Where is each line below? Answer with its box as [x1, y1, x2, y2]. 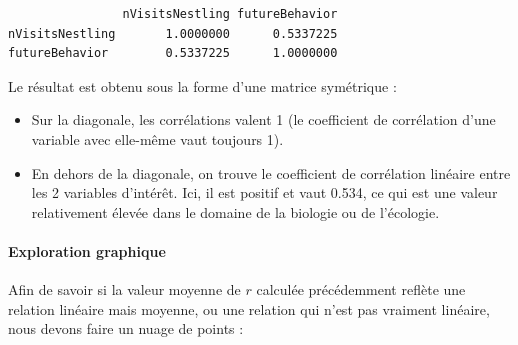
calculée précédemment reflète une [256, 279, 466, 300]
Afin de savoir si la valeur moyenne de [8, 279, 241, 300]
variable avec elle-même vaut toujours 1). [31, 128, 284, 149]
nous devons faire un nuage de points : [8, 318, 244, 339]
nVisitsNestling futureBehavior [122, 7, 338, 21]
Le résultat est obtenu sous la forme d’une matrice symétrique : [8, 75, 397, 96]
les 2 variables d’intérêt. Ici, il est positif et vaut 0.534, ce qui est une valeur [31, 182, 498, 203]
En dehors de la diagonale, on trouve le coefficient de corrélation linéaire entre [31, 162, 511, 183]
